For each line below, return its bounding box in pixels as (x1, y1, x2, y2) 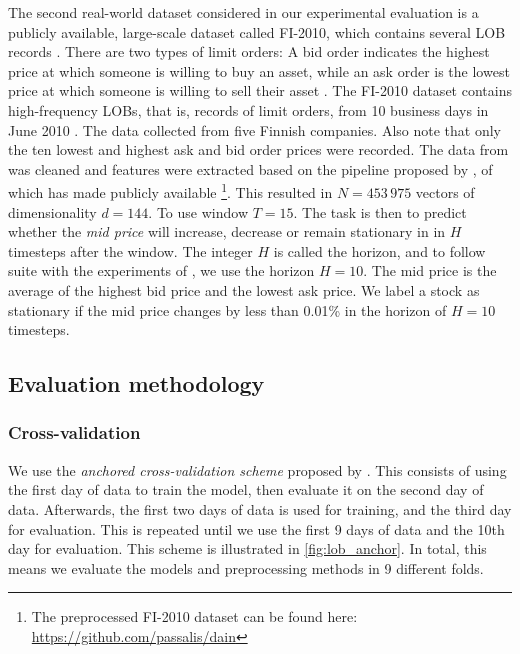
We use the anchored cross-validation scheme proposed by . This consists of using (8, 459, 507, 480)
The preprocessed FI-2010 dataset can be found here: (31, 606, 358, 627)
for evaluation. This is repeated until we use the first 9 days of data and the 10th (8, 518, 505, 539)
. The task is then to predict (293, 201, 467, 222)
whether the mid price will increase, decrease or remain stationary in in (8, 221, 446, 242)
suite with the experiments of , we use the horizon (8, 260, 315, 281)
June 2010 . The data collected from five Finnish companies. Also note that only (8, 119, 501, 140)
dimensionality (8, 201, 97, 222)
